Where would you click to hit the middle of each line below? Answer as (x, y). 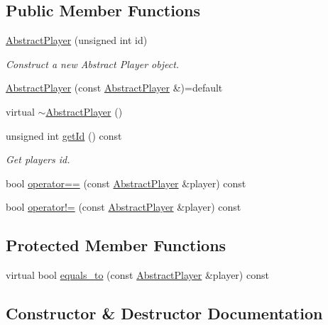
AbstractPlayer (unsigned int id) (77, 40)
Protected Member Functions (116, 245)
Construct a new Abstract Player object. (93, 64)
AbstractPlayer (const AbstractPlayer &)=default (114, 88)
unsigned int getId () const (64, 135)
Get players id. (38, 159)
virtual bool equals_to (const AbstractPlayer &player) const (137, 275)
